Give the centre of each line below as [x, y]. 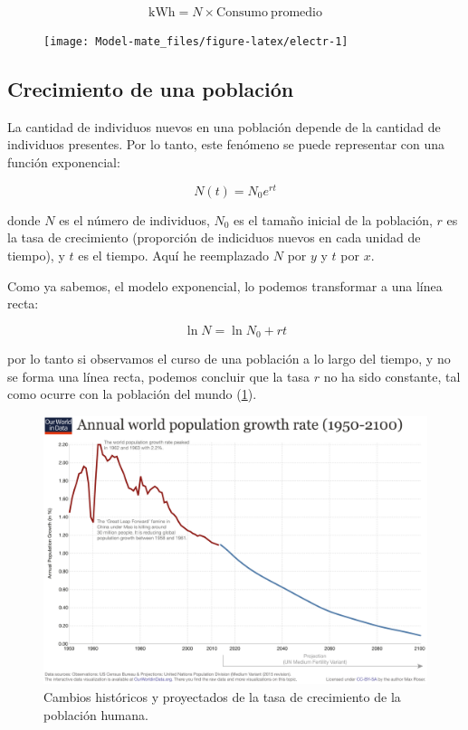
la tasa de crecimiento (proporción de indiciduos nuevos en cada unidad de [214, 237]
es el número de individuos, [134, 219]
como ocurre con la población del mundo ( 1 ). [132, 394]
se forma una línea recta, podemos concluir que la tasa [158, 376]
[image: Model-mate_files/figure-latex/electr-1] [196, 42]
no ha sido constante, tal [392, 376]
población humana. [96, 714]
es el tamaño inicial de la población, [333, 219]
